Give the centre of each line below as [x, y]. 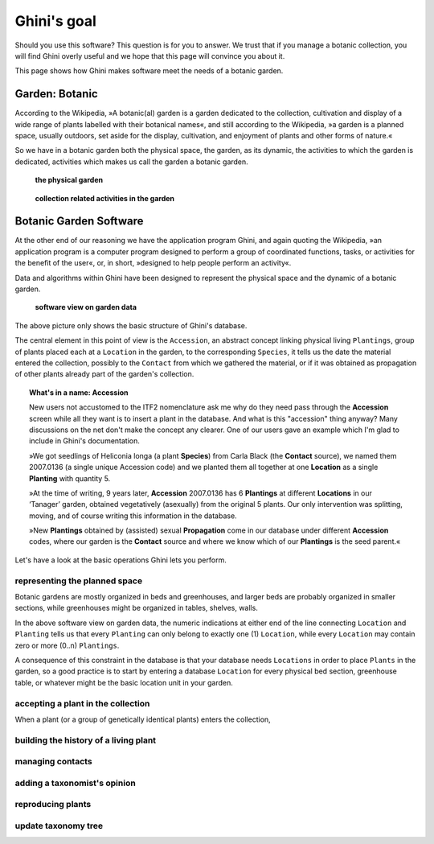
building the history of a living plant [86, 740]
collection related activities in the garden [105, 198]
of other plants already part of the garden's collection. [104, 374]
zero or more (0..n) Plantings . [67, 645]
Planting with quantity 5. [70, 478]
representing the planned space [79, 581]
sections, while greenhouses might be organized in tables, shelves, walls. [137, 608]
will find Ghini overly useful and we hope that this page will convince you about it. [150, 56]
